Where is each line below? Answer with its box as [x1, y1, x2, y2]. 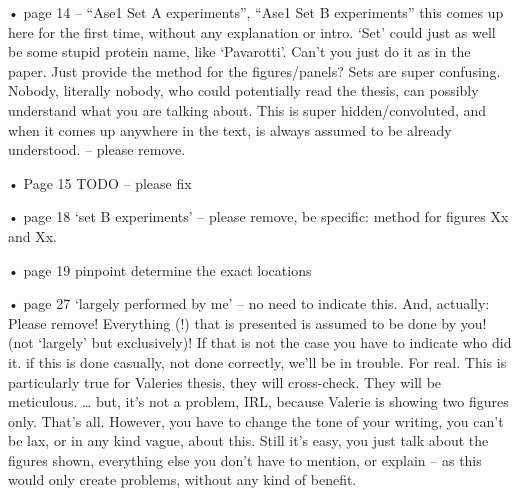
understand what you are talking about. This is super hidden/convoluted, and [8, 99, 487, 120]
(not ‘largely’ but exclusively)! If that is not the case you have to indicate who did [8, 332, 512, 353]
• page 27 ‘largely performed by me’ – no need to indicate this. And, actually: [8, 293, 490, 314]
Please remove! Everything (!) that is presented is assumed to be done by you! [8, 312, 487, 333]
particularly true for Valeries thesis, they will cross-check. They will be [8, 371, 442, 392]
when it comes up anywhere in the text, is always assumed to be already [8, 119, 452, 140]
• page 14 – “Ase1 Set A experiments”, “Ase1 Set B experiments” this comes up [8, 2, 504, 22]
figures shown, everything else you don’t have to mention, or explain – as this [8, 449, 482, 470]
